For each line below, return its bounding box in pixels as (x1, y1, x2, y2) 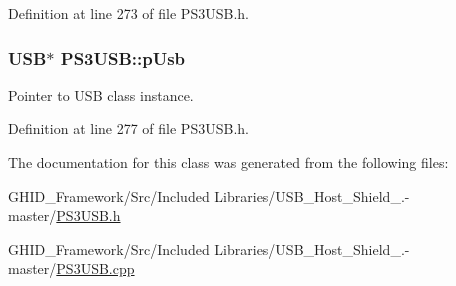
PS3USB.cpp (56, 258, 135, 279)
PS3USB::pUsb (60, 45, 186, 70)
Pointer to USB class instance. (8, 84, 194, 105)
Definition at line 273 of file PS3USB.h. (8, 3, 249, 23)
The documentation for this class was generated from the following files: (8, 152, 449, 172)
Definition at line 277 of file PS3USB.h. (8, 118, 249, 139)
